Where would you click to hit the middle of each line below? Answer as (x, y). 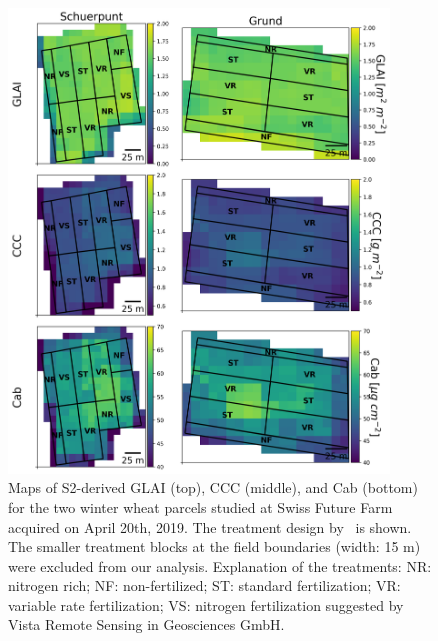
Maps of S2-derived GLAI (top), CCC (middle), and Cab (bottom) (213, 487)
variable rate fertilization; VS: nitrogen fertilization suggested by (206, 604)
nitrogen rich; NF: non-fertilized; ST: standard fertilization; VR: (204, 585)
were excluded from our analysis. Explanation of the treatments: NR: (220, 565)
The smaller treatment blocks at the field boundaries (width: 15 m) (214, 546)
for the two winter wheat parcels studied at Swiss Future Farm (200, 506)
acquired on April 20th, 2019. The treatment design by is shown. (210, 526)
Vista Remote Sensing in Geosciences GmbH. (146, 624)
